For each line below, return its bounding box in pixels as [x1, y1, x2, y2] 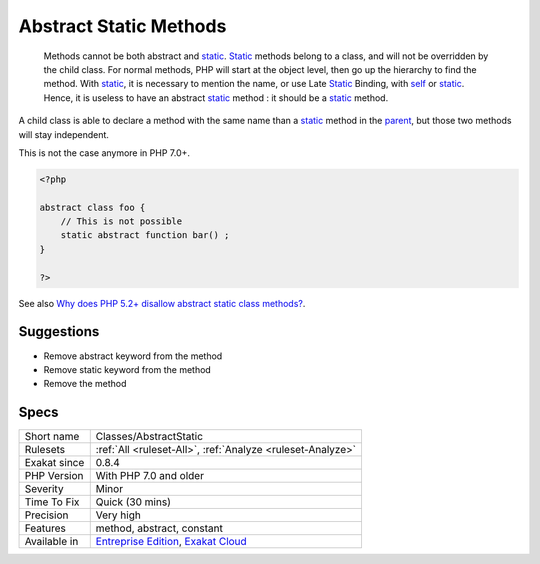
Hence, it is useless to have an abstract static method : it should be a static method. [43, 91, 389, 104]
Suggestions [18, 323, 100, 340]
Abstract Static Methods [18, 15, 227, 37]
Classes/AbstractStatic [95, 430, 204, 444]
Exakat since [24, 456, 85, 470]
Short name [24, 430, 80, 444]
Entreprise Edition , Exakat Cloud [95, 535, 247, 549]
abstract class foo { [39, 201, 146, 213]
